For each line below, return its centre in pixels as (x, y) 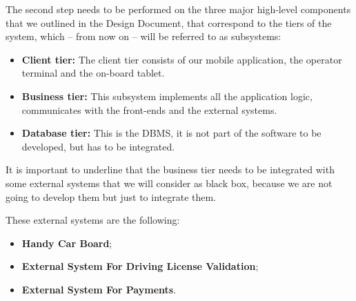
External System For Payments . (99, 289)
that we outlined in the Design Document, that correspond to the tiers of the (169, 22)
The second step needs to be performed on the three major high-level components (178, 9)
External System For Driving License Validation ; (140, 266)
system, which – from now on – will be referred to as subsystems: (144, 36)
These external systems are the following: (93, 220)
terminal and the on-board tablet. (93, 73)
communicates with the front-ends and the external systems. (149, 109)
